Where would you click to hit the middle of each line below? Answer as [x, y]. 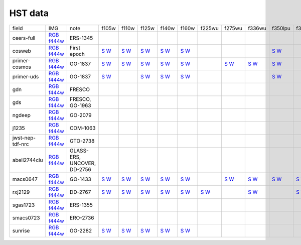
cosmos [22, 67]
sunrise [21, 230]
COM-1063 [83, 128]
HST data [29, 13]
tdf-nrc [21, 144]
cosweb [22, 51]
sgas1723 [24, 205]
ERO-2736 [82, 217]
